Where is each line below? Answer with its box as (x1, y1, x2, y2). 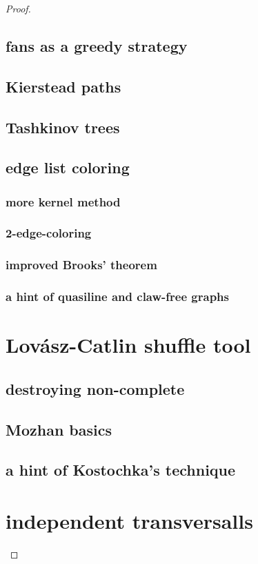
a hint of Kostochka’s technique (6, 459, 236, 480)
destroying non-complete (6, 378, 185, 399)
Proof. (6, 1, 31, 15)
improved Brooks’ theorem (6, 256, 157, 273)
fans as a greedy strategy (6, 35, 188, 56)
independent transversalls (6, 507, 253, 534)
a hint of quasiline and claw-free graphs (6, 288, 229, 305)
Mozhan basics (6, 418, 112, 440)
